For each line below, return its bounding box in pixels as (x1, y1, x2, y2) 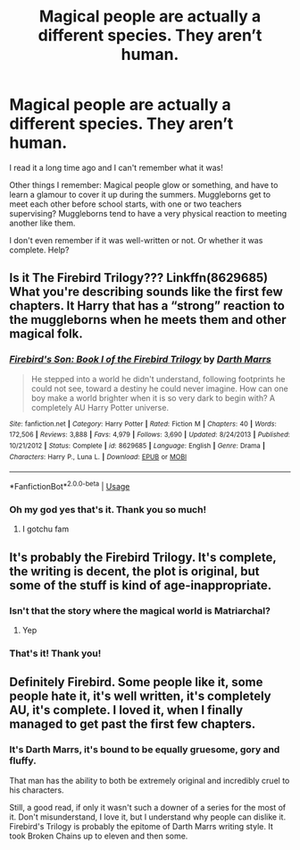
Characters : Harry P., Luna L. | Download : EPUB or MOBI (9, 452, 187, 462)
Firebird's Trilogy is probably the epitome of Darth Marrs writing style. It (9, 820, 274, 831)
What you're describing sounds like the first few (9, 285, 283, 300)
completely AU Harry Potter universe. (30, 402, 170, 412)
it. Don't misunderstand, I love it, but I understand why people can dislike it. (9, 812, 287, 822)
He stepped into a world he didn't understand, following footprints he (30, 373, 286, 384)
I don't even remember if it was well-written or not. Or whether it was (9, 234, 263, 245)
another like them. (9, 217, 76, 228)
